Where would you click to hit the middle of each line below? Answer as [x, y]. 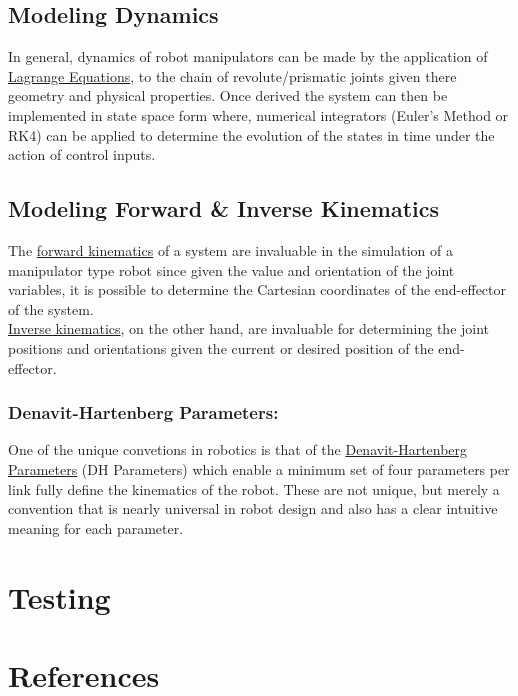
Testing [59, 596]
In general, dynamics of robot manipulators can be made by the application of [248, 56]
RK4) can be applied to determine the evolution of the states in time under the [251, 134]
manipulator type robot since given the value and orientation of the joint [231, 269]
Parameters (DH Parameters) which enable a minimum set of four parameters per [259, 468]
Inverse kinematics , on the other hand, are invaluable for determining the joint [249, 328]
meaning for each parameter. [96, 527]
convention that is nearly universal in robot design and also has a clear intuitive [253, 508]
